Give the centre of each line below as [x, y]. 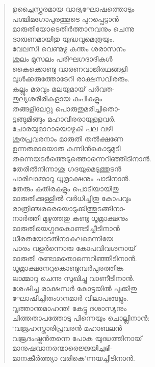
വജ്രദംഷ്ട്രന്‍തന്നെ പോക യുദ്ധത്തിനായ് [77, 338]
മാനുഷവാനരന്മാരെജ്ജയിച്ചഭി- [62, 348]
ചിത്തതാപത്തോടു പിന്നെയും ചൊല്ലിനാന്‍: [81, 318]
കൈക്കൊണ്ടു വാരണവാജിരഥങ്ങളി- [71, 68]
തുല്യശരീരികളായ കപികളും [57, 98]
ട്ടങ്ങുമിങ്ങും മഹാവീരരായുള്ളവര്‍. [64, 118]
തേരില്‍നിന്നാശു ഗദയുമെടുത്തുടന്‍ [67, 168]
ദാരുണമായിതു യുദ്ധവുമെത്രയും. [63, 38]
